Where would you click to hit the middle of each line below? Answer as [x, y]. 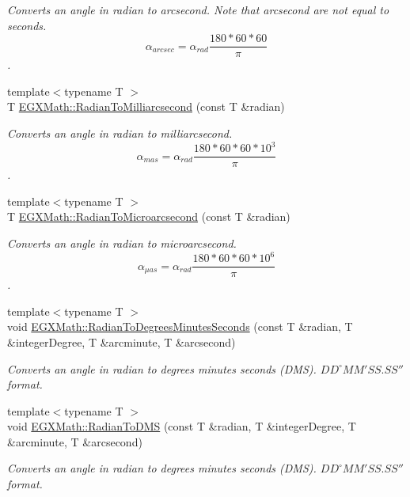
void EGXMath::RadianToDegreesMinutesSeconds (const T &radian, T [180, 326]
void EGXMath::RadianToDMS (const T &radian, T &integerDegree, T [182, 426]
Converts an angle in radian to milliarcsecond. [120, 133]
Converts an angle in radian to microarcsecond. [122, 243]
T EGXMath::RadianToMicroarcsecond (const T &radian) [149, 216]
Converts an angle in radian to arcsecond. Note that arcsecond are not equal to [198, 9]
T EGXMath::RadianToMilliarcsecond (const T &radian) [146, 106]
